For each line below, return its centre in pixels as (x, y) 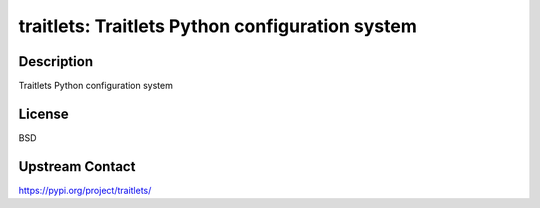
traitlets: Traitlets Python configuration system (217, 26)
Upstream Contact (77, 166)
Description (56, 61)
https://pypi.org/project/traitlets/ (85, 190)
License (43, 113)
